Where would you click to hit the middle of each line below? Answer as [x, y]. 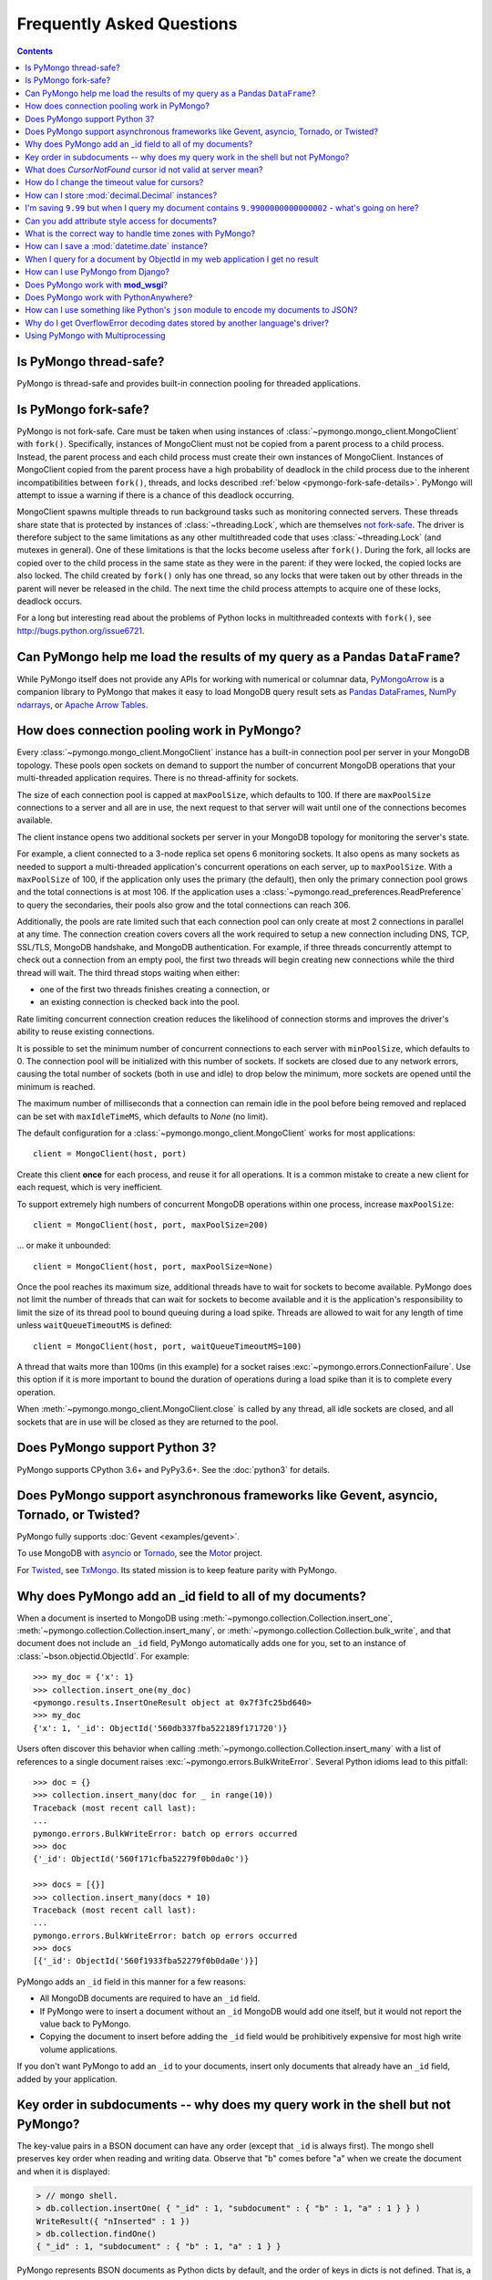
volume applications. [78, 2049]
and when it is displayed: [63, 2171]
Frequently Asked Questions [127, 24]
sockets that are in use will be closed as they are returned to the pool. [148, 1422]
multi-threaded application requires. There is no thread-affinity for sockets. [158, 778]
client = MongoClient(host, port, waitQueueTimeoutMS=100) [168, 1346]
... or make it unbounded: [64, 1246]
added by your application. [67, 2078]
